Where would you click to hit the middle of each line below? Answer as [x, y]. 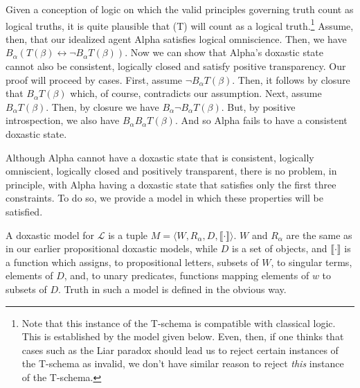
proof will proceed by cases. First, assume [94, 79]
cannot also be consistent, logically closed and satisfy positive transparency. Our [176, 66]
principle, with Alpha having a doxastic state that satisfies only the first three [171, 184]
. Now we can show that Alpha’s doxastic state [224, 52]
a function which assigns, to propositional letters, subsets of [132, 262]
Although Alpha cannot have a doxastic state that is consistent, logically [160, 157]
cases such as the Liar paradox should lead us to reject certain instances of [180, 350]
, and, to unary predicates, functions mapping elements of [187, 275]
